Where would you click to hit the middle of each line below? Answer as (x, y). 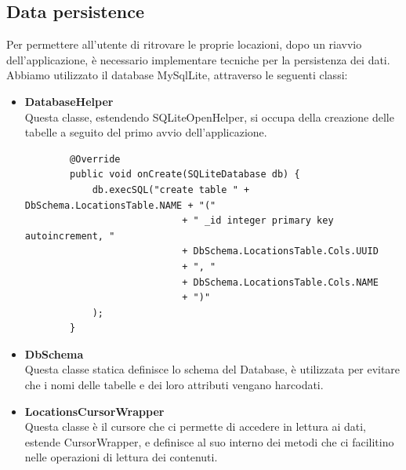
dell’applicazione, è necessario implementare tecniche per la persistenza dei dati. (198, 59)
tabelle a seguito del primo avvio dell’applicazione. (146, 132)
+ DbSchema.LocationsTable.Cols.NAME (280, 282)
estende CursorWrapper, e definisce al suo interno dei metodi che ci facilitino (209, 441)
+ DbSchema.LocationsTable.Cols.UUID (280, 251)
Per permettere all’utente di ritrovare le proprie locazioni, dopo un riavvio (184, 44)
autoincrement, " (70, 236)
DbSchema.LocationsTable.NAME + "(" (120, 205)
